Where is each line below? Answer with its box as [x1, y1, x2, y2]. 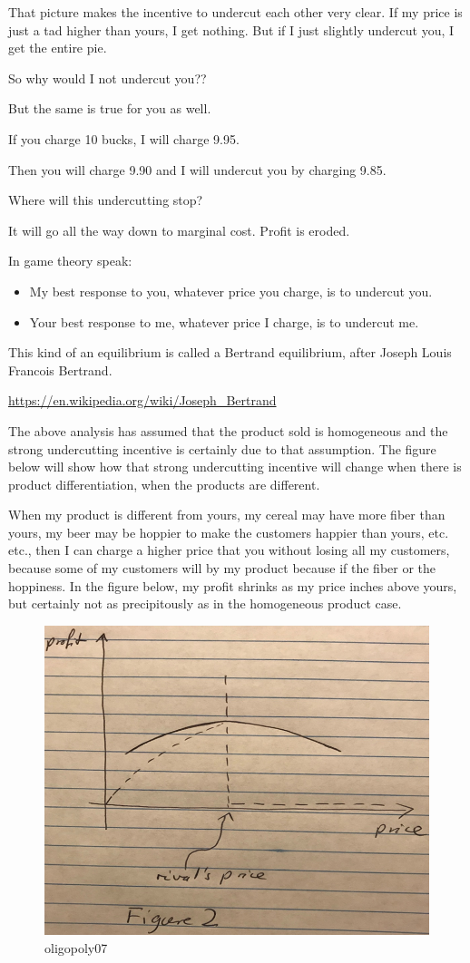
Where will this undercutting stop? [8, 190, 203, 209]
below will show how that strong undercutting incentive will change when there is [8, 457, 462, 476]
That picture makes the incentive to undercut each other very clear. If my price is [8, 3, 463, 21]
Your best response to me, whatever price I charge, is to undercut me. [29, 312, 419, 331]
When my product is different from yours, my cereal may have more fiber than [8, 505, 446, 524]
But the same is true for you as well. [8, 99, 211, 118]
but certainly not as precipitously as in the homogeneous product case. [8, 594, 402, 613]
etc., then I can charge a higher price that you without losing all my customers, [8, 540, 450, 559]
